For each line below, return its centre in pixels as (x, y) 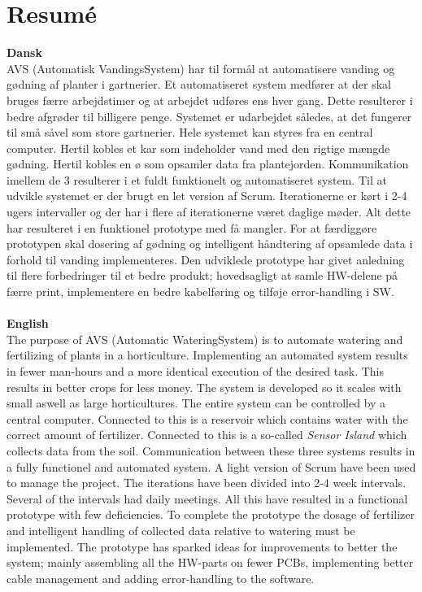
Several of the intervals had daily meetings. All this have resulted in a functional (207, 498)
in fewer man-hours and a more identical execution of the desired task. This (196, 371)
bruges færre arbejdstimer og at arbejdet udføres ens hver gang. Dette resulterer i (210, 100)
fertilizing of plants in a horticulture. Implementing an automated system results (207, 355)
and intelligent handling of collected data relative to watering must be (181, 530)
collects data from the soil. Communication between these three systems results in (211, 450)
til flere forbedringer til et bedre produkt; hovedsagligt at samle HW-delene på (202, 275)
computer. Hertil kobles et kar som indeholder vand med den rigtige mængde (198, 148)
